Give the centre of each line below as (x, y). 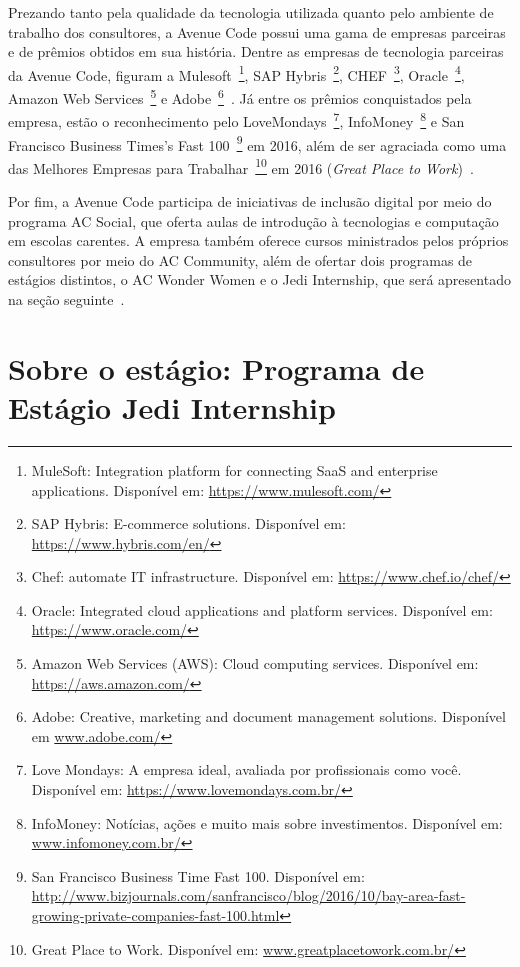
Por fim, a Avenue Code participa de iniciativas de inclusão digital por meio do (250, 201)
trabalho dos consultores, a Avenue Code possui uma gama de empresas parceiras (257, 31)
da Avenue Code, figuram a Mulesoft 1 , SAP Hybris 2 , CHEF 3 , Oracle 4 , (236, 73)
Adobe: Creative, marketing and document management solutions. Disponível (268, 716)
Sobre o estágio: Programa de (216, 367)
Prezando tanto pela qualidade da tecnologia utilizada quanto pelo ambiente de (251, 12)
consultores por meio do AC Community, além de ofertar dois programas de (240, 259)
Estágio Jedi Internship (172, 406)
